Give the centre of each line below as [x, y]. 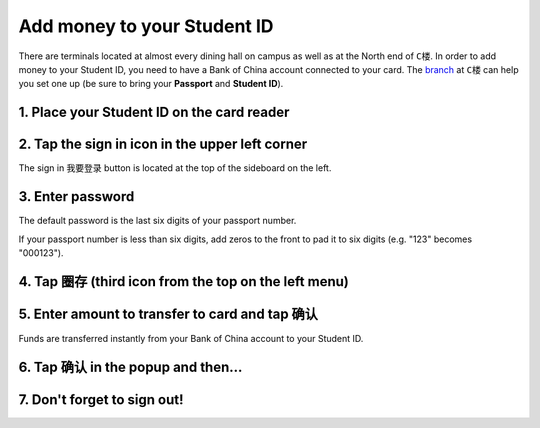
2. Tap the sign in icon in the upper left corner [163, 144]
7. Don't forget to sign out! [101, 399]
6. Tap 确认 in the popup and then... [130, 366]
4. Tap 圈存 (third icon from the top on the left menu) [183, 281]
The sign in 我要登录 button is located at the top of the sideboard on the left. [175, 168]
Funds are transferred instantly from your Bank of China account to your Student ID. [191, 338]
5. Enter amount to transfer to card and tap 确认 [168, 313]
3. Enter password [76, 196]
